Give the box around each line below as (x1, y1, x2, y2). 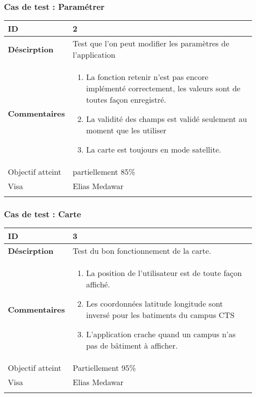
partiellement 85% (72, 166, 135, 178)
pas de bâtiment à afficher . (86, 340, 178, 352)
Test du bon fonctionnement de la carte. (72, 245, 211, 257)
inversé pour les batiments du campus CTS (86, 309, 235, 321)
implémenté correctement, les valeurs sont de (86, 82, 241, 94)
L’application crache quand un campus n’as (86, 328, 236, 340)
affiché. (86, 278, 110, 290)
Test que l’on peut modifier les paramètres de (72, 38, 229, 49)
